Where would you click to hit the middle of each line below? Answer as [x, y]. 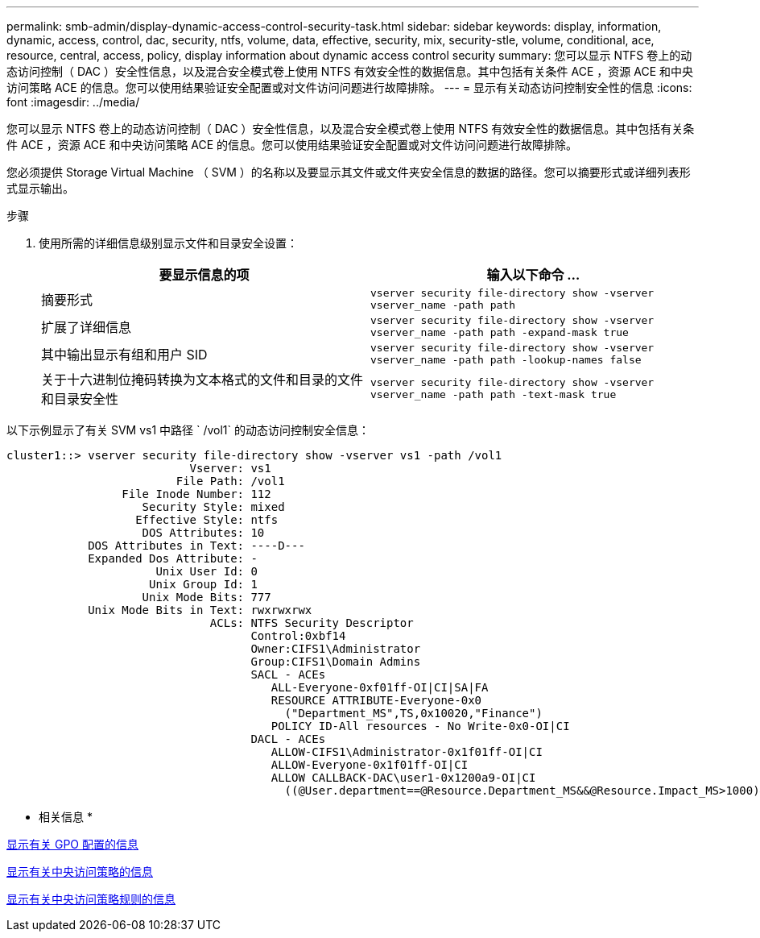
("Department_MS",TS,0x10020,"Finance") [413, 713]
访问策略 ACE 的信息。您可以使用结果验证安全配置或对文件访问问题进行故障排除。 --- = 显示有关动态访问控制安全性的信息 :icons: [349, 87]
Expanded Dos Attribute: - [173, 558]
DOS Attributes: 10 [203, 533]
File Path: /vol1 [230, 481]
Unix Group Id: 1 [203, 584]
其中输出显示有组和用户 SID [124, 355]
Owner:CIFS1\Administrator [336, 649]
